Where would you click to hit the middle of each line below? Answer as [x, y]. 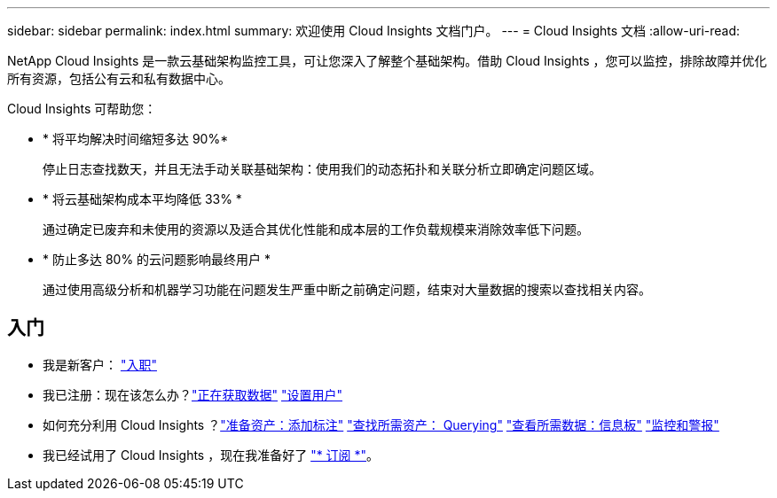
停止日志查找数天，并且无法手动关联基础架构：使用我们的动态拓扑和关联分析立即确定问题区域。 [322, 169]
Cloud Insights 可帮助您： [82, 109]
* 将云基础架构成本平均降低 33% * [142, 199]
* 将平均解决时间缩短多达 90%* [136, 139]
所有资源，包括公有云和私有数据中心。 [119, 78]
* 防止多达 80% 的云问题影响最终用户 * [157, 259]
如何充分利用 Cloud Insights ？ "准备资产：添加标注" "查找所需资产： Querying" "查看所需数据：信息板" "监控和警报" [381, 424]
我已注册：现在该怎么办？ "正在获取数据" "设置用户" [193, 394]
